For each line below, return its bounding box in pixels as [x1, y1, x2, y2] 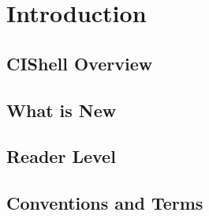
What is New [6, 97, 117, 122]
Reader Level [6, 144, 116, 169]
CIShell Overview [6, 51, 153, 75]
